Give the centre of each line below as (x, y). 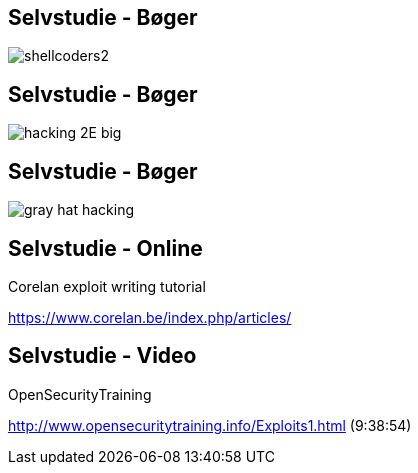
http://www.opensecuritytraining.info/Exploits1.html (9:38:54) (210, 425)
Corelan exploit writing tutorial (107, 286)
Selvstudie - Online (105, 248)
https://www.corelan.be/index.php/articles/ (150, 317)
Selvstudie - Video (102, 356)
